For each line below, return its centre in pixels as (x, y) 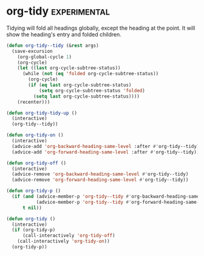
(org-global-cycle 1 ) (44, 57)
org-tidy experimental (58, 11)
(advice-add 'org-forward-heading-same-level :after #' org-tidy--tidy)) (106, 152)
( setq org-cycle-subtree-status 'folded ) (92, 90)
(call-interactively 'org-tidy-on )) (64, 241)
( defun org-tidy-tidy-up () (42, 113)
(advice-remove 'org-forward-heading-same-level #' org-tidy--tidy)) (100, 180)
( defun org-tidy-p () (34, 191)
